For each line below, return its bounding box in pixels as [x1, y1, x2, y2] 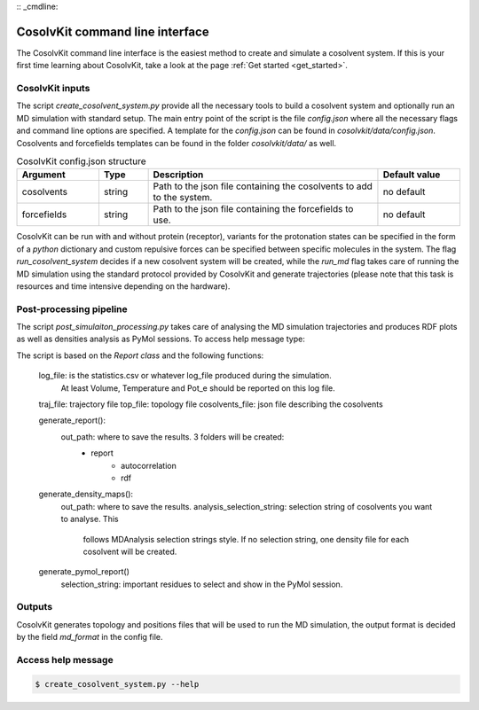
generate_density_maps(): [38, 488, 133, 500]
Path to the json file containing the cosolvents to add [153, 180, 373, 192]
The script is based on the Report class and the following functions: [16, 350, 264, 361]
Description [153, 168, 204, 181]
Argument [21, 168, 66, 181]
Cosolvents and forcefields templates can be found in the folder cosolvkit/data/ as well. [16, 137, 337, 148]
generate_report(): [38, 415, 106, 425]
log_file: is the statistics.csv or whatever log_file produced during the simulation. [38, 371, 332, 381]
